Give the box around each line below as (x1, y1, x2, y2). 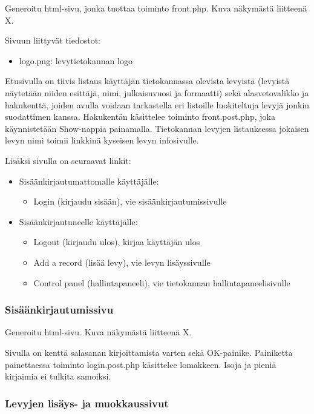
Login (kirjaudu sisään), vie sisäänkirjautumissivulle (33, 195, 227, 208)
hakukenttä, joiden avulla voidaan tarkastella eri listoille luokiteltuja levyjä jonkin (5, 98, 310, 111)
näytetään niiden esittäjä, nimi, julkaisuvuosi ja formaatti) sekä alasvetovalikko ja (5, 86, 309, 99)
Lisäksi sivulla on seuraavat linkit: (5, 154, 131, 166)
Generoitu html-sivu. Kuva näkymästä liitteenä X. (5, 326, 192, 338)
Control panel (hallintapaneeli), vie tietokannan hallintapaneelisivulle (33, 276, 290, 289)
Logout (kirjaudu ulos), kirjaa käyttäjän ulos (33, 235, 200, 248)
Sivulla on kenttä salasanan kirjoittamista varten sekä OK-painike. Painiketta (5, 346, 293, 358)
